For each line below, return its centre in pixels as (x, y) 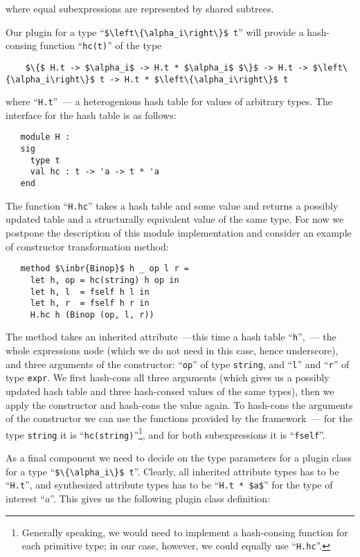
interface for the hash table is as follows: (91, 115)
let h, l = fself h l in (90, 292)
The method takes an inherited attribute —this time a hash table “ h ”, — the (171, 337)
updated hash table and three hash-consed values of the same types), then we (170, 391)
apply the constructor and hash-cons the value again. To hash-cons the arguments (179, 404)
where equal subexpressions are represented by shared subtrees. (140, 8)
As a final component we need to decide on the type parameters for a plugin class (179, 458)
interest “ (25, 499)
